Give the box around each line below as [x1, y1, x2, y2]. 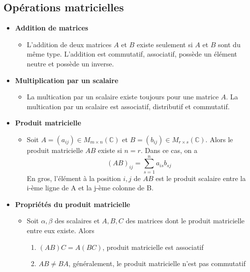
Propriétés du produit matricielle [15, 199, 130, 209]
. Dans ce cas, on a [140, 145, 197, 155]
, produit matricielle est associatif [102, 242, 204, 252]
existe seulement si [136, 39, 193, 49]
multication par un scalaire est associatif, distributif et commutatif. [27, 101, 230, 111]
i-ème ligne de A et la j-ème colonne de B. [27, 182, 154, 193]
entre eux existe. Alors [27, 225, 94, 236]
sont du [218, 39, 241, 49]
